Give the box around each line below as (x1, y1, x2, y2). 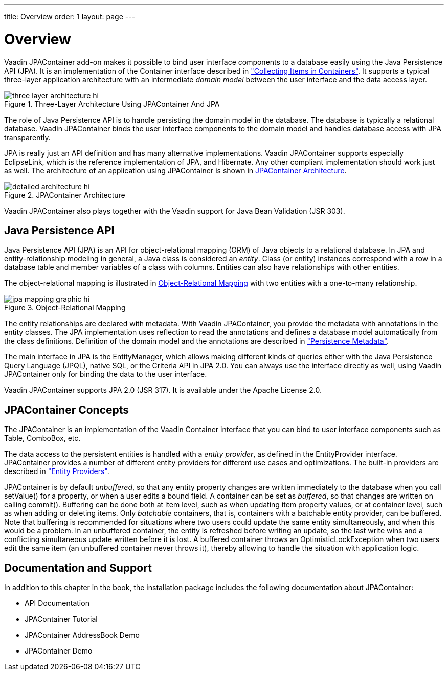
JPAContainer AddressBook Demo (25, 631, 140, 640)
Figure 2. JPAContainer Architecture (4, 190, 125, 199)
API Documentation (25, 599, 89, 608)
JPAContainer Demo (25, 646, 93, 656)
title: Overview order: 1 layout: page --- (4, 12, 136, 21)
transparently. (4, 132, 51, 142)
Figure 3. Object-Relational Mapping (4, 303, 126, 312)
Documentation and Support (4, 561, 152, 574)
